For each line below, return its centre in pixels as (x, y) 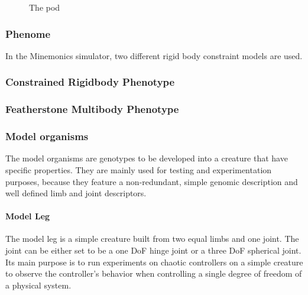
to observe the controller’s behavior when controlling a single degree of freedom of (154, 273)
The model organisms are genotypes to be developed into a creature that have (147, 158)
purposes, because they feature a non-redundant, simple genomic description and (152, 181)
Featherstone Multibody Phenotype (92, 109)
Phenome (28, 33)
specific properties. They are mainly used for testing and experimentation (139, 169)
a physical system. (38, 285)
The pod (45, 7)
